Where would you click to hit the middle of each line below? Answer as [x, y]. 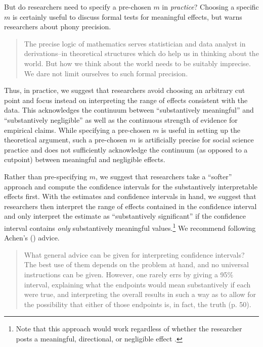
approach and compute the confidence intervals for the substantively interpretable [131, 186]
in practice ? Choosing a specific [210, 7]
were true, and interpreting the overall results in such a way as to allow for [140, 294]
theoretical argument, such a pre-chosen [66, 140]
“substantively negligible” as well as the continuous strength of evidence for [121, 119]
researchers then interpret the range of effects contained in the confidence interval [130, 206]
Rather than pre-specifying [46, 176]
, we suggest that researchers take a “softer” [164, 176]
